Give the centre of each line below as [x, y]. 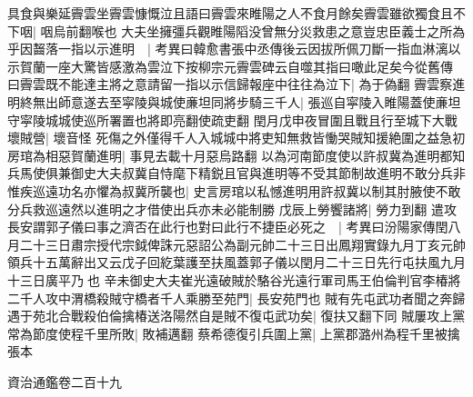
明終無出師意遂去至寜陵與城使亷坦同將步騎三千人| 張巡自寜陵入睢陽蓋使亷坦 [234, 101]
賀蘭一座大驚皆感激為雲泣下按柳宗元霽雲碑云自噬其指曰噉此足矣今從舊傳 [236, 66]
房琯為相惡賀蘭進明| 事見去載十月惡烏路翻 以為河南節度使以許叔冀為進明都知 [236, 155]
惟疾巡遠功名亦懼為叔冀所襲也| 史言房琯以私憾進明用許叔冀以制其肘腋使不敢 [234, 190]
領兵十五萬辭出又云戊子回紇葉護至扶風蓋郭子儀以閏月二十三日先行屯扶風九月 [236, 262]
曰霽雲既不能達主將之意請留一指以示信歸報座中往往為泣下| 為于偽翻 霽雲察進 [236, 84]
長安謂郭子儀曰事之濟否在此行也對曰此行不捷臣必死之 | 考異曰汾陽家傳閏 [228, 227]
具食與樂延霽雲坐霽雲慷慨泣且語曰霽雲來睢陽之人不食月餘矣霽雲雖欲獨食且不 [236, 13]
